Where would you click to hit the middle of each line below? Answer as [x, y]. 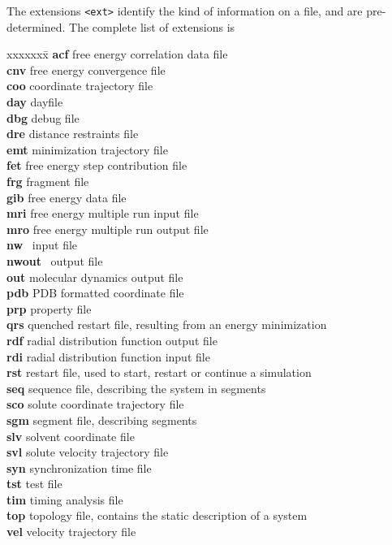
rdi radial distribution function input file [108, 356]
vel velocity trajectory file [71, 532]
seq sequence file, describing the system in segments [136, 388]
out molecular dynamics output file [95, 277]
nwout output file [55, 260]
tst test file [34, 484]
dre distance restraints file [73, 134]
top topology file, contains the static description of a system [157, 515]
